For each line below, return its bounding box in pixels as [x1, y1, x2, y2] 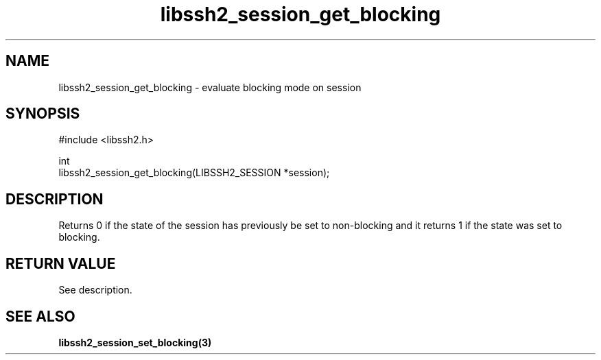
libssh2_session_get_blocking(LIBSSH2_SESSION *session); [58, 167, 330, 179]
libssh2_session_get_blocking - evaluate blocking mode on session [58, 81, 362, 93]
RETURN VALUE [5, 254, 116, 272]
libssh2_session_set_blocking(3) [58, 336, 212, 348]
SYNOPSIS [5, 105, 80, 123]
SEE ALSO [5, 307, 75, 325]
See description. [58, 284, 132, 296]
